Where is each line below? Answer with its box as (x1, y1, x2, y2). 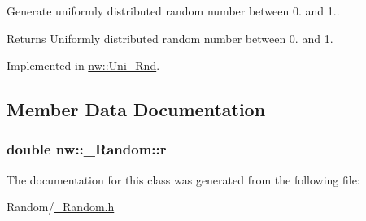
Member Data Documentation (7, 97, 266, 122)
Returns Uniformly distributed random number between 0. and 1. (7, 29, 333, 46)
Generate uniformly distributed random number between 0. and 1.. (7, 2, 340, 19)
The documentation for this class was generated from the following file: (7, 171, 360, 188)
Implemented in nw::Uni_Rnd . (7, 57, 160, 74)
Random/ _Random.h (7, 198, 115, 215)
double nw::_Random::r (7, 139, 167, 159)
